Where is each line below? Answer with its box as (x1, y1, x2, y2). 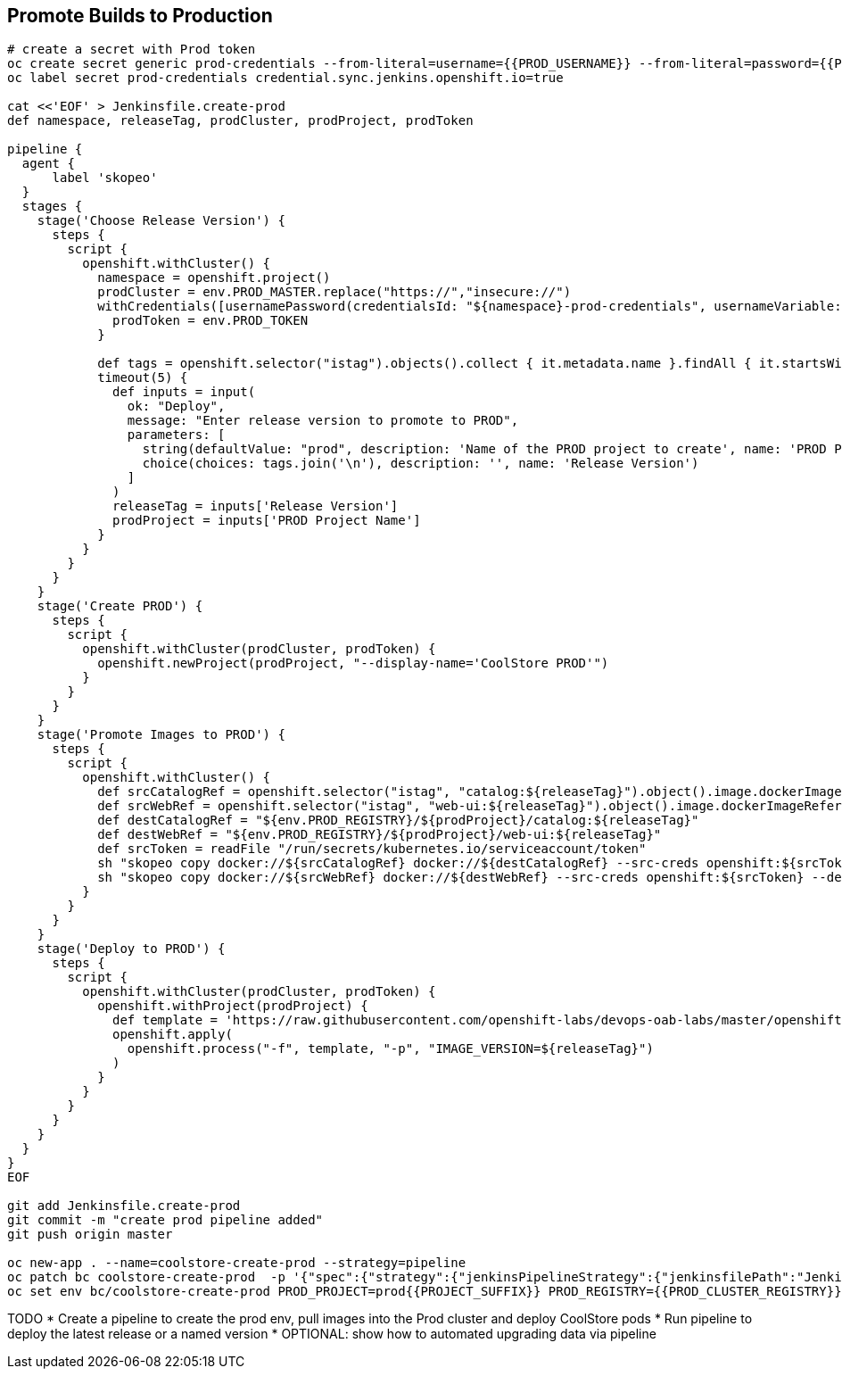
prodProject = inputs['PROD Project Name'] (112, 513, 421, 528)
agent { (21, 156, 75, 171)
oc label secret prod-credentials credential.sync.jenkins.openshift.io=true (7, 70, 564, 86)
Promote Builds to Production (7, 4, 273, 27)
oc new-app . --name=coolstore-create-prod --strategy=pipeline (7, 1256, 466, 1271)
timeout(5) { (97, 370, 188, 385)
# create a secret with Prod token (7, 42, 256, 57)
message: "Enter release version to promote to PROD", (127, 413, 519, 428)
